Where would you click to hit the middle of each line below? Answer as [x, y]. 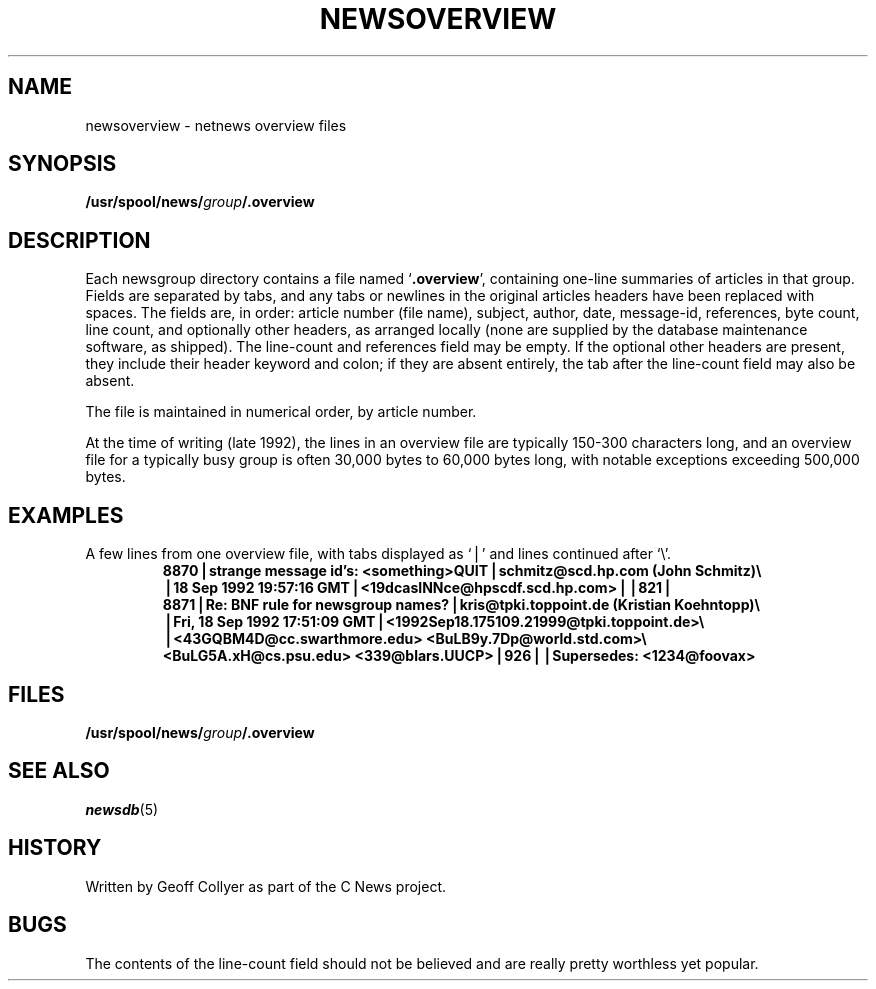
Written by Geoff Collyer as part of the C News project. [266, 886]
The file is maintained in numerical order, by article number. [281, 412]
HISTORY [55, 848]
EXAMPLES [66, 515]
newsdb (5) [122, 809]
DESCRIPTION [79, 240]
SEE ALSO [59, 771]
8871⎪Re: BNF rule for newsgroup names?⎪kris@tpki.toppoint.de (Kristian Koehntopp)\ [461, 605]
